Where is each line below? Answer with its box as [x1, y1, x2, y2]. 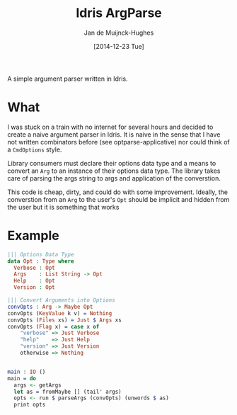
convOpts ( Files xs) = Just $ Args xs [7, 317, 122, 324]
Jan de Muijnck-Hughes [83, 28, 154, 37]
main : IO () [7, 368, 46, 375]
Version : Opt [13, 284, 55, 291]
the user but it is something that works [7, 203, 120, 211]
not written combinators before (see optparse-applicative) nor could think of [7, 137, 230, 146]
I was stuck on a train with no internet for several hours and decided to [7, 123, 214, 131]
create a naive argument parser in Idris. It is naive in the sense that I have [7, 130, 221, 139]
